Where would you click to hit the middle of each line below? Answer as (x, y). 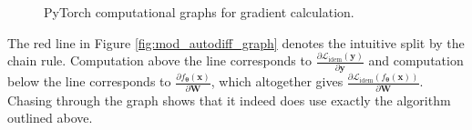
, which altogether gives (277, 81)
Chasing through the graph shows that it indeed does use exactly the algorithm (229, 100)
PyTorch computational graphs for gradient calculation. (199, 12)
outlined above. (50, 118)
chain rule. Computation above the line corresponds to (159, 60)
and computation (416, 60)
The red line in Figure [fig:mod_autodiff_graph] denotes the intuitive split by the (236, 42)
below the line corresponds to (89, 81)
